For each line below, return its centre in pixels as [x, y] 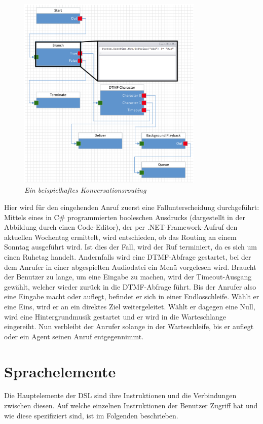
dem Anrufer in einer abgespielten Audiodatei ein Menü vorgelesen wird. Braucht [130, 267]
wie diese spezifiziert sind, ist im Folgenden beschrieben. [91, 415]
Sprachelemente [60, 371]
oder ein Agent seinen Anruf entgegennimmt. [74, 336]
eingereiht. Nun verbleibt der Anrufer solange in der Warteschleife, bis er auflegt [129, 326]
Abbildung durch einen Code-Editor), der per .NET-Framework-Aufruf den [121, 227]
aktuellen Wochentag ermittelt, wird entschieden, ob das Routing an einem [120, 237]
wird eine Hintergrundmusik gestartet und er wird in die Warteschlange [115, 316]
